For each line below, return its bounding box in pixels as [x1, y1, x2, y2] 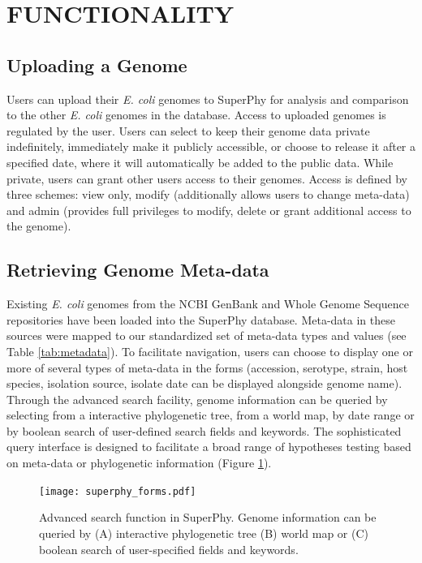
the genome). [6, 217, 71, 234]
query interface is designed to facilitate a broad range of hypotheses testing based [6, 438, 411, 455]
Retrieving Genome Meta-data [6, 257, 269, 282]
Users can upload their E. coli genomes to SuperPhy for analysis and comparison [6, 90, 409, 107]
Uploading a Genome [6, 52, 187, 77]
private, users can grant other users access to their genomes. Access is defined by [6, 170, 408, 187]
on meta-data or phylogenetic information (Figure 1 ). [6, 454, 272, 471]
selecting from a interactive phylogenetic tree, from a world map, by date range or [6, 406, 415, 423]
